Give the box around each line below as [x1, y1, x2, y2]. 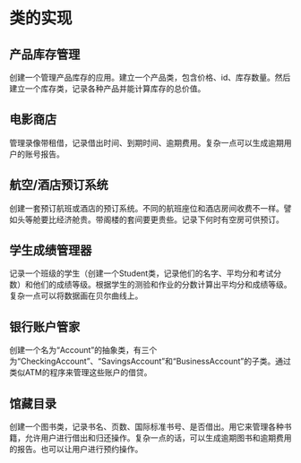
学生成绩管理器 [9, 243, 92, 258]
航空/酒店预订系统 [9, 177, 109, 193]
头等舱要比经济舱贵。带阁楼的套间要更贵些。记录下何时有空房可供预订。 [16, 214, 284, 225]
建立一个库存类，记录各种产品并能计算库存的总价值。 [9, 83, 206, 94]
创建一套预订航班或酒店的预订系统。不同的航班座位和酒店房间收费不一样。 [9, 202, 284, 213]
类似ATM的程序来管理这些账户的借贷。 [9, 367, 152, 378]
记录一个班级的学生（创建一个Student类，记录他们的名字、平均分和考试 [9, 268, 274, 279]
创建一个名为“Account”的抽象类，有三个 [9, 345, 158, 356]
